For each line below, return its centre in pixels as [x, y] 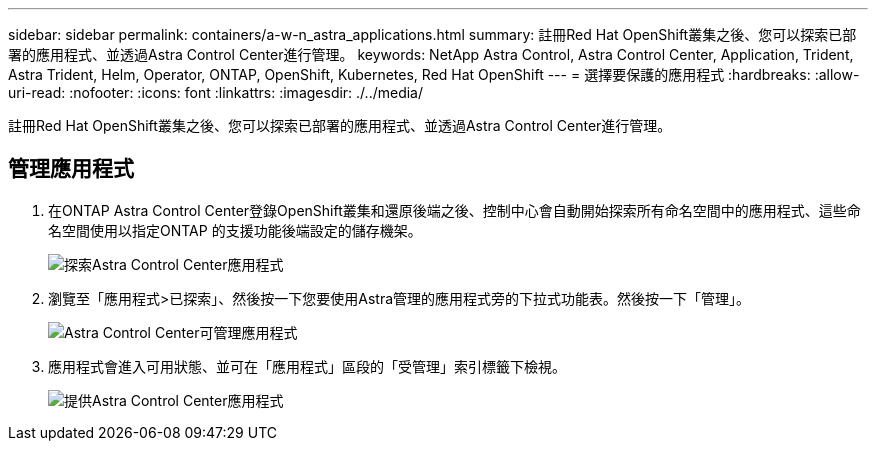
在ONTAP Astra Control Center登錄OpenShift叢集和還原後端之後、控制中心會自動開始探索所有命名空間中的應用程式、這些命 [454, 210]
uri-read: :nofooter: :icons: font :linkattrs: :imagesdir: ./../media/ [216, 92]
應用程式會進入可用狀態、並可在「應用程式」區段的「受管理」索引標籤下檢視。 [307, 366]
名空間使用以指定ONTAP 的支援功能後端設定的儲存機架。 [235, 230]
